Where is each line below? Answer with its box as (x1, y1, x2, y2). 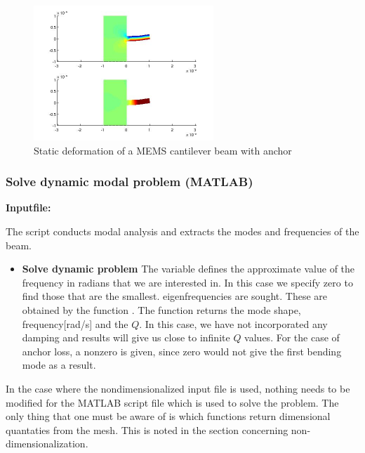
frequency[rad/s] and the (22, 316, 128, 331)
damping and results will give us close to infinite (22, 330, 230, 345)
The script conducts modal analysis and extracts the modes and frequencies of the (6, 224, 359, 238)
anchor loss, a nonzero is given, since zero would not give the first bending (22, 343, 342, 358)
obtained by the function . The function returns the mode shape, (22, 302, 301, 317)
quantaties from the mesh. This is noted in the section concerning (6, 422, 288, 437)
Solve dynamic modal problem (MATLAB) (6, 173, 253, 190)
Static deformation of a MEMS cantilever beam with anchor (34, 143, 292, 157)
